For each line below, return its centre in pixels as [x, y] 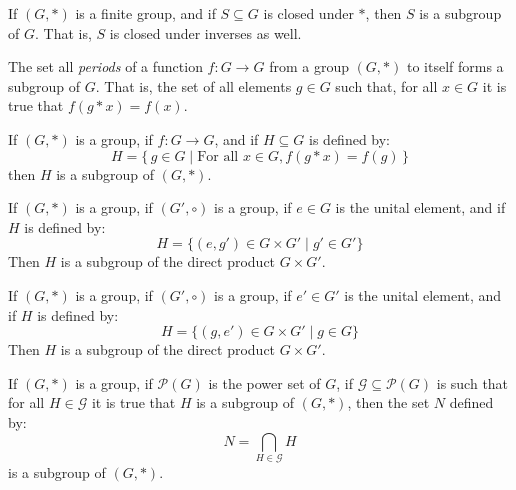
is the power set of [264, 382]
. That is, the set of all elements [193, 85]
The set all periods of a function [105, 66]
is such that [472, 382]
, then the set [388, 402]
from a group [309, 66]
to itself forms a [455, 66]
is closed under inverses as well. [205, 32]
